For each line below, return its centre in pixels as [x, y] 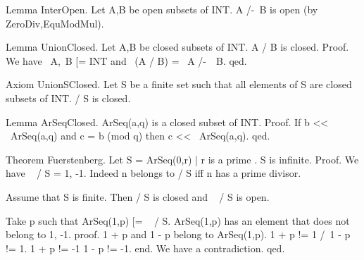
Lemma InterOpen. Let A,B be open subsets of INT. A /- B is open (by [162, 9]
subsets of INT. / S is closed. [68, 98]
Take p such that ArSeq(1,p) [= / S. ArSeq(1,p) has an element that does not [178, 220]
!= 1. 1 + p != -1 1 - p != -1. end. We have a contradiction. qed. [145, 248]
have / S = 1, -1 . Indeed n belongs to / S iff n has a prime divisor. [153, 173]
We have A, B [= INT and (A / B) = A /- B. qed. [126, 60]
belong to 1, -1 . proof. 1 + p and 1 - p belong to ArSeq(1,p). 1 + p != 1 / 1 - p [178, 234]
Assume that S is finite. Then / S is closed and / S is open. [138, 196]
